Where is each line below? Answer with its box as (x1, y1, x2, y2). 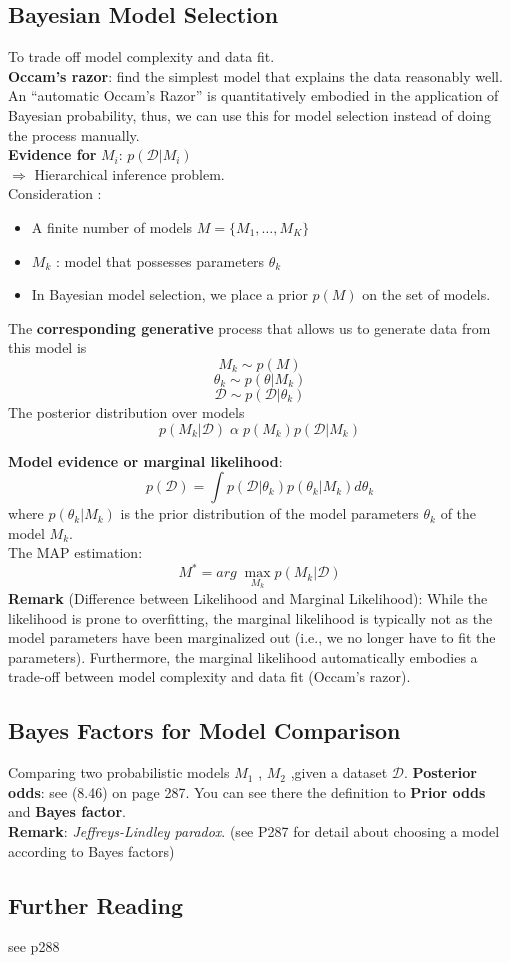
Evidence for (8, 144, 97, 165)
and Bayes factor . (8, 801, 126, 822)
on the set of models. (362, 284, 491, 305)
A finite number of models (31, 216, 193, 237)
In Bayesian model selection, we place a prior (31, 284, 308, 305)
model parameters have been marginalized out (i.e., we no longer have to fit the (8, 627, 496, 648)
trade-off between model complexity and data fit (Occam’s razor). (8, 666, 411, 687)
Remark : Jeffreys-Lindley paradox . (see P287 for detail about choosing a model (8, 820, 500, 841)
